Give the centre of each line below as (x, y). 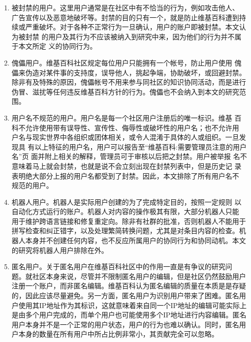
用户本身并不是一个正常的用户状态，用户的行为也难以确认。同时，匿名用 (129, 324)
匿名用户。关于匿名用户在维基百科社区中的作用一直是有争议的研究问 (122, 266)
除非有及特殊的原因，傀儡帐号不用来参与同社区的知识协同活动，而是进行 (129, 82)
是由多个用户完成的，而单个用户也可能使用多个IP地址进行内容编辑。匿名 (129, 315)
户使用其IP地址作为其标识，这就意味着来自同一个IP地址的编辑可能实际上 (129, 305)
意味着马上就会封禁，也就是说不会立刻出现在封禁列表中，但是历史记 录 (126, 166)
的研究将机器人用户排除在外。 (60, 250)
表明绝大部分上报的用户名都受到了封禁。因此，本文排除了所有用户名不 (125, 175)
